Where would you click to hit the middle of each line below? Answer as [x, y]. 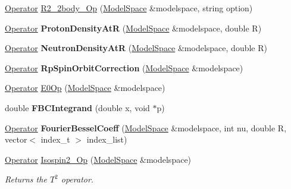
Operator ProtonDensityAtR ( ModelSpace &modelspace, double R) [133, 28]
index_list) [107, 139]
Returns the [26, 179]
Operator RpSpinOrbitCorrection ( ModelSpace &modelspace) [124, 67]
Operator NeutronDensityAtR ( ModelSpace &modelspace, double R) [136, 48]
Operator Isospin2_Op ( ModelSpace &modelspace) [98, 159]
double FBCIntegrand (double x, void [77, 107]
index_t [55, 139]
